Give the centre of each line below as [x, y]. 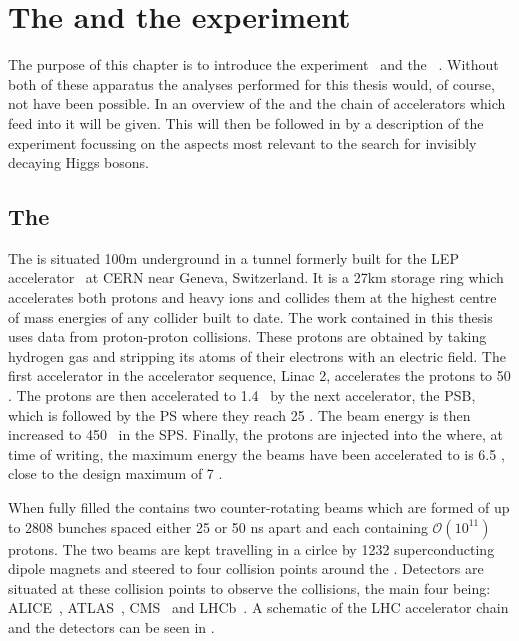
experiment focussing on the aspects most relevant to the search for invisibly [242, 142]
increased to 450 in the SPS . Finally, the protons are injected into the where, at [256, 434]
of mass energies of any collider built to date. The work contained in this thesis [250, 316]
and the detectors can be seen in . [111, 626]
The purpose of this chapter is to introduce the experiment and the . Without [253, 64]
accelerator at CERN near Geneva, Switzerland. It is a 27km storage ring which [256, 277]
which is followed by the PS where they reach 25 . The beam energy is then [239, 414]
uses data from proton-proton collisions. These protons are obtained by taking [247, 336]
